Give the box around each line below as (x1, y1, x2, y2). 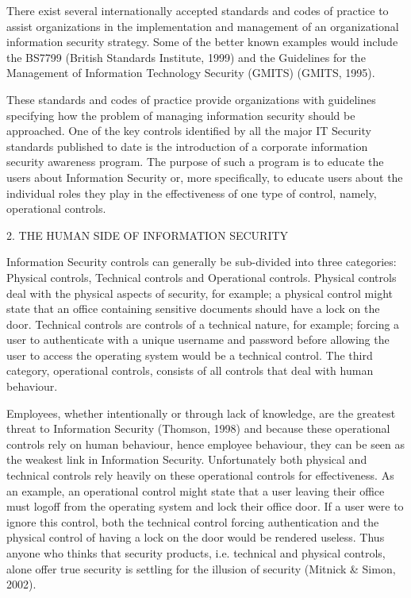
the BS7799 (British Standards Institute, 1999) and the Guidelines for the (6, 48, 366, 65)
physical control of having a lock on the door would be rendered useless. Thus (6, 529, 385, 546)
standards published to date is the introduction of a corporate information (6, 137, 368, 154)
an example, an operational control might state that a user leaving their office (6, 482, 385, 499)
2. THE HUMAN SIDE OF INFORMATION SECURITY (6, 226, 289, 243)
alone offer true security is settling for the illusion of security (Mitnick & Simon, (6, 560, 396, 577)
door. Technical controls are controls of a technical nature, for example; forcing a (6, 315, 400, 332)
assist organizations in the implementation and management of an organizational (6, 17, 399, 34)
